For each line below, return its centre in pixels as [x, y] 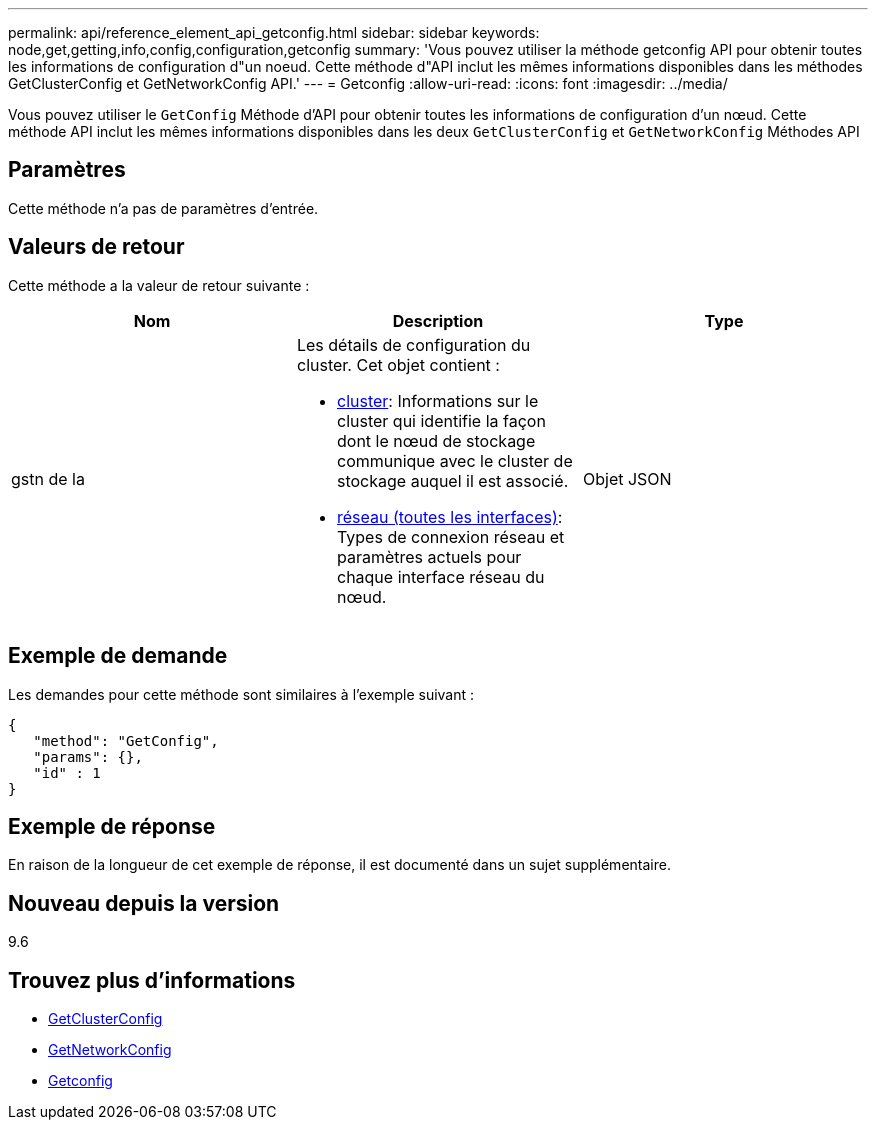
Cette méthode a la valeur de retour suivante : [159, 285]
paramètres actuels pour [429, 556]
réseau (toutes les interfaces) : [449, 516]
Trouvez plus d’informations [152, 980]
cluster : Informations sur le [437, 400]
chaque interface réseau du [440, 576]
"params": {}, [88, 756]
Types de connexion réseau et [450, 536]
